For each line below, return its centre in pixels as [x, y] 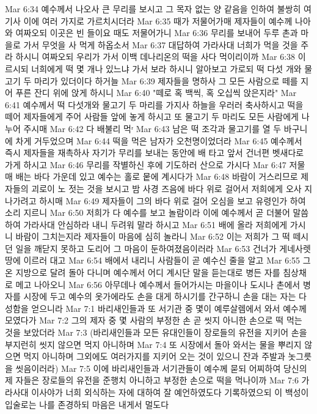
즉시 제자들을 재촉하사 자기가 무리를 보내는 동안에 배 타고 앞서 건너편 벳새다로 [155, 153]
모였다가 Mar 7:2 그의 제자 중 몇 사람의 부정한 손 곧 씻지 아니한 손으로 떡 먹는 [154, 320]
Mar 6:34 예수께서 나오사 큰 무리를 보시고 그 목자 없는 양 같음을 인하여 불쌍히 [153, 9]
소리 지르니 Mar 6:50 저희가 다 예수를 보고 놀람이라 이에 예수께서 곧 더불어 [148, 213]
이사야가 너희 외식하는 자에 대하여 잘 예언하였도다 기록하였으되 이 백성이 [170, 392]
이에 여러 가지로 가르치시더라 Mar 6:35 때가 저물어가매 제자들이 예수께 [158, 20]
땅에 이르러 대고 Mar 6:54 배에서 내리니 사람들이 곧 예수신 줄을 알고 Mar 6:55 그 [158, 260]
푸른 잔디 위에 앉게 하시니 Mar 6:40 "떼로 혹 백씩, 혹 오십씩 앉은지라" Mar [156, 93]
